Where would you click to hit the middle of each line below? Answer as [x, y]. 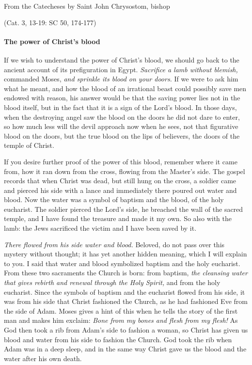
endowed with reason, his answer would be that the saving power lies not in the [122, 98]
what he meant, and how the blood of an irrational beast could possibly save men [125, 88]
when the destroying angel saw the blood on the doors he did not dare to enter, [122, 117]
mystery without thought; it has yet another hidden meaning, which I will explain [126, 254]
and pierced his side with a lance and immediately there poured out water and [120, 190]
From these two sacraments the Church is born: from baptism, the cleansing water [126, 273]
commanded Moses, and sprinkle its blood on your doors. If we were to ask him [121, 79]
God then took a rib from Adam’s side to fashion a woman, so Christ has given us [126, 330]
